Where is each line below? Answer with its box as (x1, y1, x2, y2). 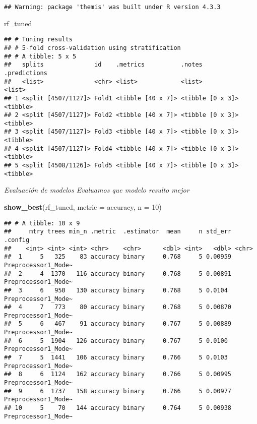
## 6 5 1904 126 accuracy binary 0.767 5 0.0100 (4, 337, 228, 344)
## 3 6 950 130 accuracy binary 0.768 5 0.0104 (4, 286, 228, 294)
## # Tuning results (4, 36, 73, 43)
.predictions (4, 69, 47, 77)
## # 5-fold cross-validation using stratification (4, 44, 181, 51)
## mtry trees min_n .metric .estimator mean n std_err (4, 228, 232, 235)
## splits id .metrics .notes (4, 61, 203, 69)
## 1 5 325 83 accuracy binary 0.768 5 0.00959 (4, 253, 232, 261)
